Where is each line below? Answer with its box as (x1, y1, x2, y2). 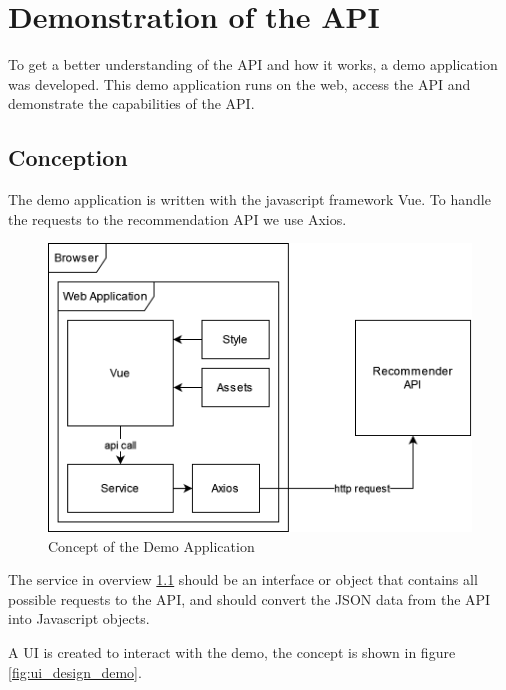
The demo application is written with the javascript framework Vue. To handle (8, 189, 491, 210)
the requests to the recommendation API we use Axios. (8, 208, 347, 229)
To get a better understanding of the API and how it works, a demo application (8, 54, 498, 75)
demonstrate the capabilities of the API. (8, 93, 255, 114)
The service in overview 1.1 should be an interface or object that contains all (8, 569, 478, 590)
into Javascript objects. (8, 608, 150, 629)
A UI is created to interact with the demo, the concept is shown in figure (8, 642, 456, 662)
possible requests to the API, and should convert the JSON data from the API (8, 588, 491, 609)
